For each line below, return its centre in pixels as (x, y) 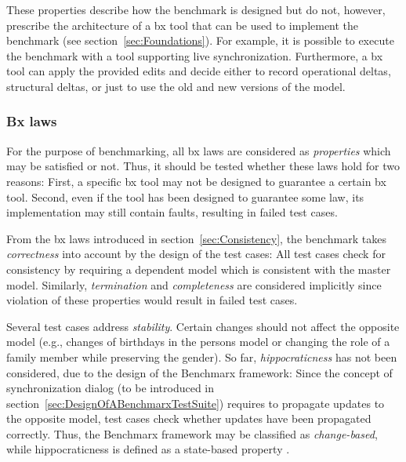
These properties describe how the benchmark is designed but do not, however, (196, 9)
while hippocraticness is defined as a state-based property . (148, 449)
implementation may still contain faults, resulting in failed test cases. (172, 212)
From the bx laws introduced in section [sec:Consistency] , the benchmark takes (196, 238)
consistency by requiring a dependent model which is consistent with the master (199, 269)
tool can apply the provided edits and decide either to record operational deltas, (199, 71)
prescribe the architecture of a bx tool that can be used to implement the (183, 25)
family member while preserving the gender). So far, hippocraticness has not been (202, 357)
